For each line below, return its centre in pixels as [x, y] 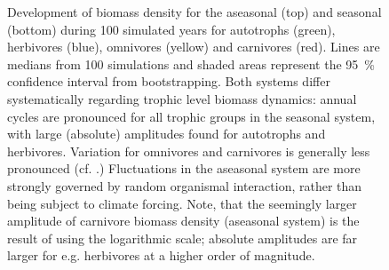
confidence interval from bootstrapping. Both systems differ [169, 81]
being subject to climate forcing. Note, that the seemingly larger [182, 203]
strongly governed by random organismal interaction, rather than [185, 185]
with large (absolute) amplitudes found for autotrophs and [167, 134]
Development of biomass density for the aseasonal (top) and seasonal [194, 12]
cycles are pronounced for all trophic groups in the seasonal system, [191, 116]
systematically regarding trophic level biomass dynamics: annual [182, 98]
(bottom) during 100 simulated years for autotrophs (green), [171, 29]
